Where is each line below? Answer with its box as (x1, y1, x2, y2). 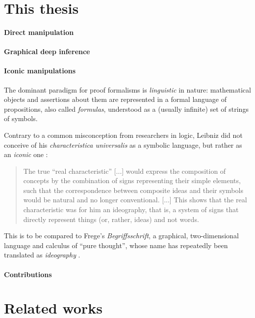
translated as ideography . (4, 250, 80, 260)
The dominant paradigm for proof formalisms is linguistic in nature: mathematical (4, 84, 251, 95)
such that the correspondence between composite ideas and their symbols (23, 185, 243, 195)
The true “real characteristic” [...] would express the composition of (23, 165, 226, 176)
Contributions (4, 269, 52, 279)
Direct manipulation (4, 27, 74, 37)
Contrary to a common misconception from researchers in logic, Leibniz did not (4, 129, 243, 140)
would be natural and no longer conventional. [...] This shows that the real (23, 194, 247, 205)
